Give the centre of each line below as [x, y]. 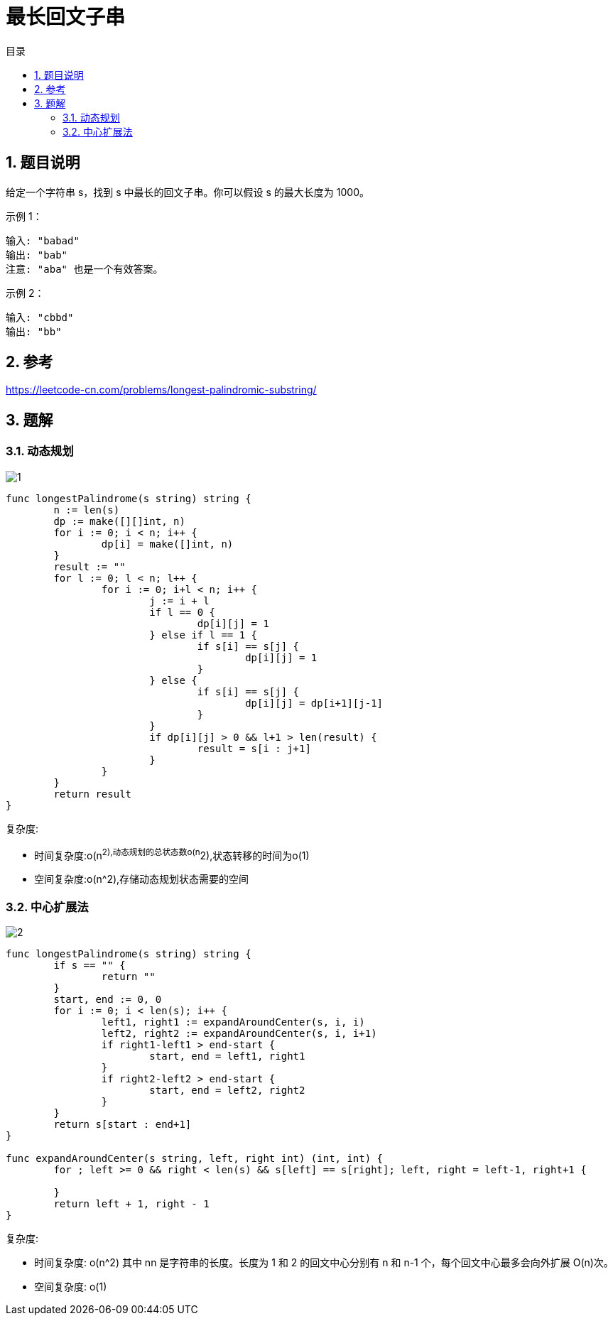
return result [93, 794]
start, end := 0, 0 [108, 1000]
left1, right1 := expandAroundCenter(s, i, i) [233, 1022]
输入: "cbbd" [40, 317]
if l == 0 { [183, 612]
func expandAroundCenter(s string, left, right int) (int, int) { [195, 1159]
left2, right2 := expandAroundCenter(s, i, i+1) [239, 1034]
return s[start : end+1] [123, 1125]
